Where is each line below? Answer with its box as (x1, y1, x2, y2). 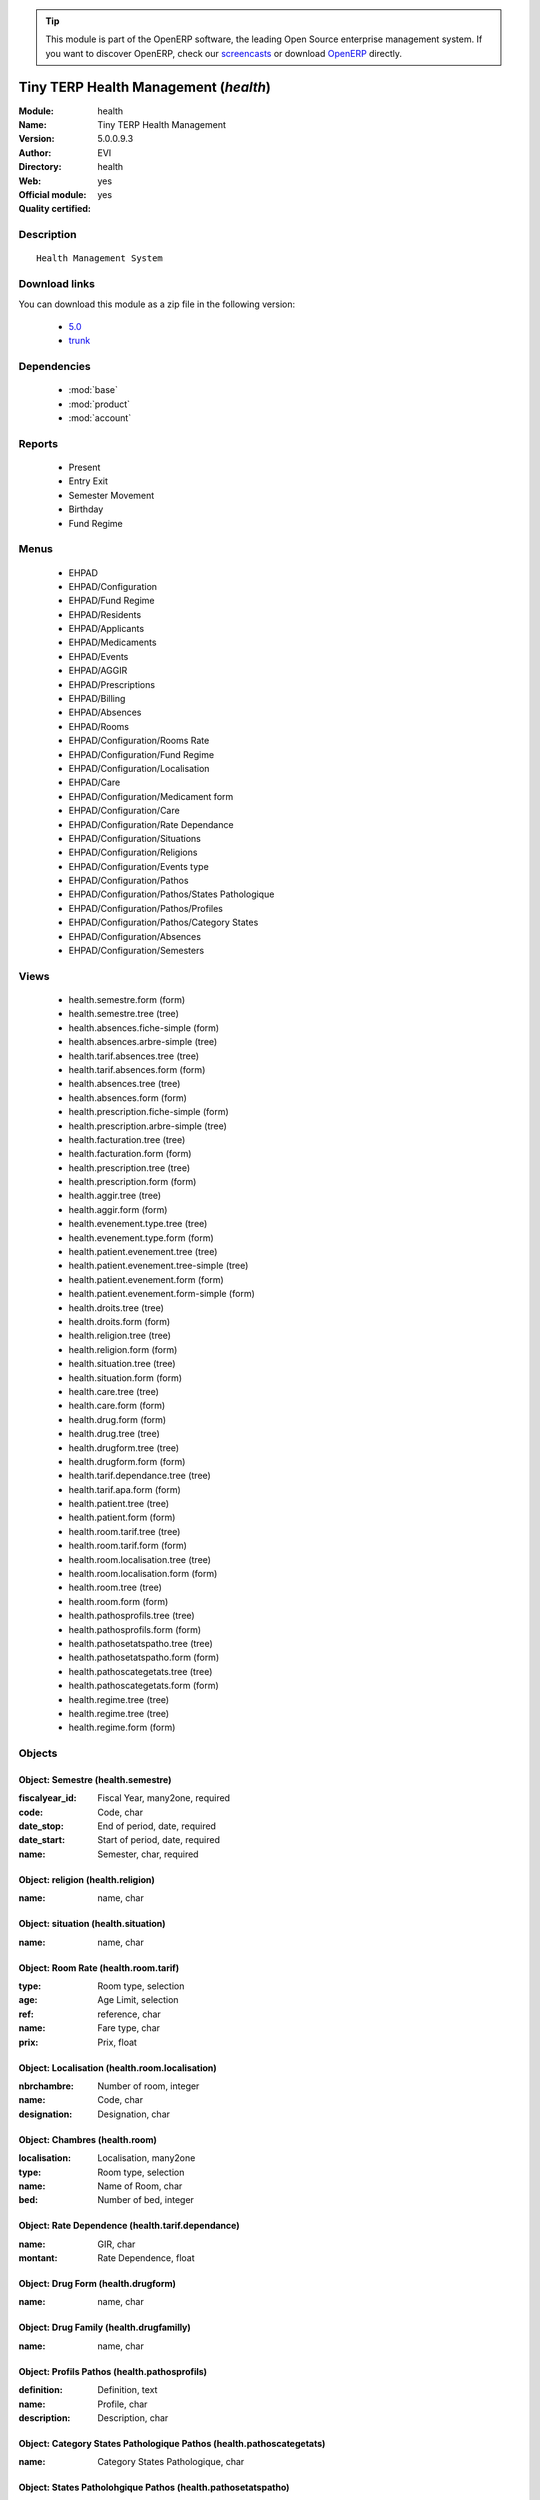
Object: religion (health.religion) (18, 1873, 155, 1885)
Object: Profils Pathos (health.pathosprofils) (18, 2365, 208, 2377)
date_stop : (18, 1820, 64, 1832)
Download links (18, 277, 95, 291)
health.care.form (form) (68, 1400, 166, 1412)
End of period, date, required (97, 1820, 217, 1832)
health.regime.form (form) (68, 1721, 176, 1734)
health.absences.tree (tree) (68, 1078, 181, 1090)
